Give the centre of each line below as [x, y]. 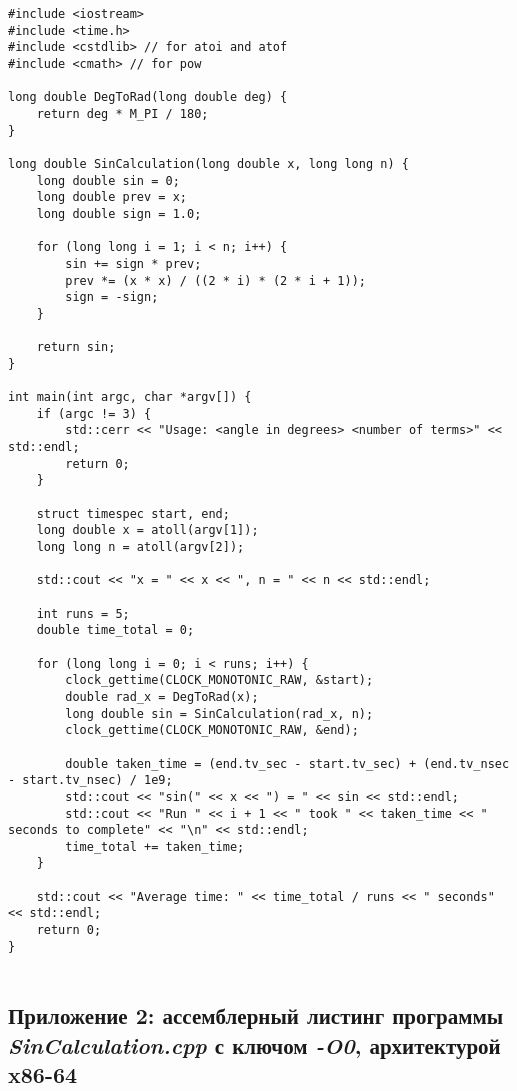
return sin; [76, 347]
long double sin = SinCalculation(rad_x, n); [219, 713]
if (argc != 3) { [94, 413]
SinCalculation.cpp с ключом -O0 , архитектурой [254, 1044]
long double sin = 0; [108, 180]
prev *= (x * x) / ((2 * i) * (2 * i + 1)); [215, 280]
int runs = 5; [83, 613]
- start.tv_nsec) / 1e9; [90, 780]
